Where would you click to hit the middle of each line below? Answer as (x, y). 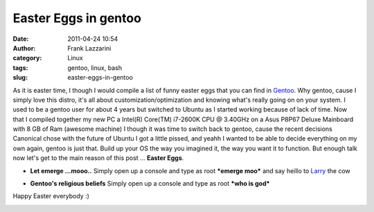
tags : (20, 68)
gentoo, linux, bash (95, 68)
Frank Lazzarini (89, 48)
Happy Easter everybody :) (51, 196)
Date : (21, 39)
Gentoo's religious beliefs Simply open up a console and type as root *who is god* (150, 184)
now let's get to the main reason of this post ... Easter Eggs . (98, 158)
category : (27, 58)
